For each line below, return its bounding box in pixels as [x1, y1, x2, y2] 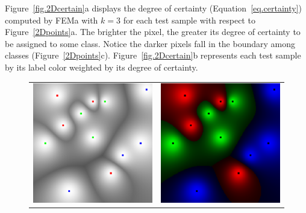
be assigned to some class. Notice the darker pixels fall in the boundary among [5, 37, 296, 49]
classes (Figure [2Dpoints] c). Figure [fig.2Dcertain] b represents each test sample [5, 49, 301, 62]
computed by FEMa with [5, 13, 98, 26]
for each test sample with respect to [123, 13, 255, 26]
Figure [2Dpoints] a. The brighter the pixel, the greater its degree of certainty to [5, 25, 301, 38]
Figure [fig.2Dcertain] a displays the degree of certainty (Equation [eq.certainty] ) [5, 2, 302, 14]
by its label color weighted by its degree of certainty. [5, 60, 198, 73]
